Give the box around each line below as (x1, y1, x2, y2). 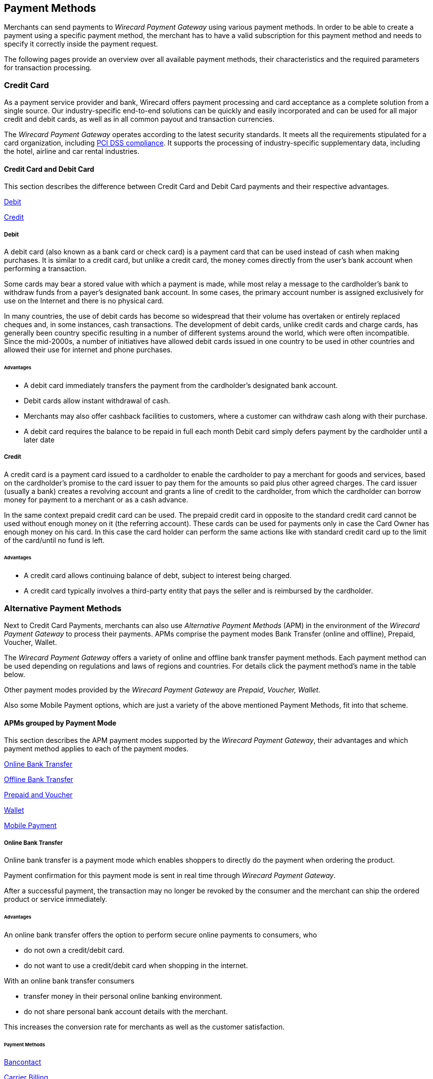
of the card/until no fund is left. (4, 536, 105, 544)
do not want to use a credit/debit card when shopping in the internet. (24, 961, 248, 970)
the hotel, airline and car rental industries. (4, 147, 140, 156)
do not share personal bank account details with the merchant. (24, 1007, 228, 1016)
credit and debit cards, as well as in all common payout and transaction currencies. (4, 115, 275, 124)
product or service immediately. (4, 895, 107, 904)
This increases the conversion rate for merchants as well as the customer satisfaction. (4, 1022, 285, 1031)
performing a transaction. (4, 264, 87, 273)
